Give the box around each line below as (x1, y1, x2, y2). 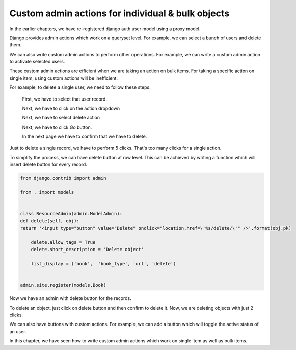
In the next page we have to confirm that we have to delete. (22, 133, 147, 140)
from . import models (20, 189, 74, 195)
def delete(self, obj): (20, 218, 80, 224)
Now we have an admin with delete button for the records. (9, 295, 132, 302)
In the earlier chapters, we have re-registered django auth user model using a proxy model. (9, 26, 201, 32)
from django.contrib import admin (20, 175, 106, 181)
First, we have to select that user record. (22, 96, 107, 102)
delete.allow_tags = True (31, 239, 96, 245)
